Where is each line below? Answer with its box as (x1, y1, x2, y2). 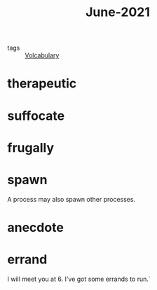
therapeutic (7, 76, 77, 92)
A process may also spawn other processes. (7, 195, 135, 203)
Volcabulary (25, 51, 60, 60)
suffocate (7, 108, 65, 123)
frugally (7, 139, 55, 156)
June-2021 (85, 4, 151, 20)
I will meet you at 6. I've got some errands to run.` (7, 275, 151, 283)
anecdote (7, 219, 64, 235)
